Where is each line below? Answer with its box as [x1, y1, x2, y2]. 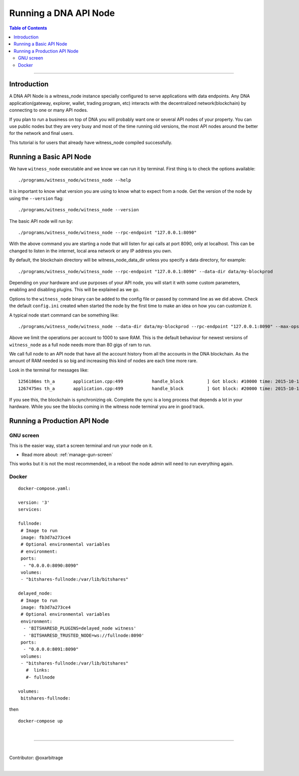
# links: [25, 667, 50, 673]
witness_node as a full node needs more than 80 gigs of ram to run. [9, 342, 151, 348]
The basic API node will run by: [9, 218, 73, 224]
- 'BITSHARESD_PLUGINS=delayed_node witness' [23, 626, 137, 631]
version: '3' [18, 500, 50, 505]
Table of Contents [9, 25, 47, 31]
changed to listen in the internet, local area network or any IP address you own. [9, 248, 172, 254]
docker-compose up [18, 718, 63, 724]
